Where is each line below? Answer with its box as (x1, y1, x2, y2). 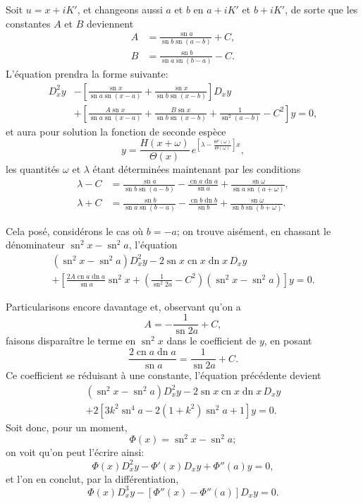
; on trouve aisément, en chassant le (176, 223, 331, 238)
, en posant (264, 333, 312, 348)
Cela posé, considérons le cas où (6, 223, 144, 238)
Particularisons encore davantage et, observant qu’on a (6, 299, 241, 313)
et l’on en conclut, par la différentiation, (6, 471, 179, 486)
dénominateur (6, 237, 66, 252)
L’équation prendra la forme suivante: (6, 66, 168, 80)
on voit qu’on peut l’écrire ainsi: (6, 445, 144, 460)
